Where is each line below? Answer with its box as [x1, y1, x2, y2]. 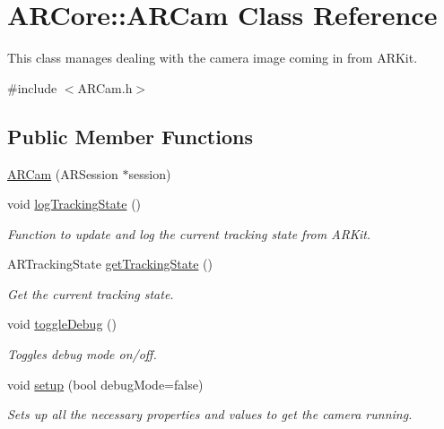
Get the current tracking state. [7, 284, 174, 303]
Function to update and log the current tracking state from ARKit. [7, 224, 371, 243]
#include [7, 78, 57, 97]
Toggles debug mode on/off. [7, 345, 157, 364]
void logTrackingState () [7, 194, 142, 213]
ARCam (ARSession [7, 164, 118, 183]
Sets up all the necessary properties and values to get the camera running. [7, 405, 413, 424]
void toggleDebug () [7, 314, 117, 333]
